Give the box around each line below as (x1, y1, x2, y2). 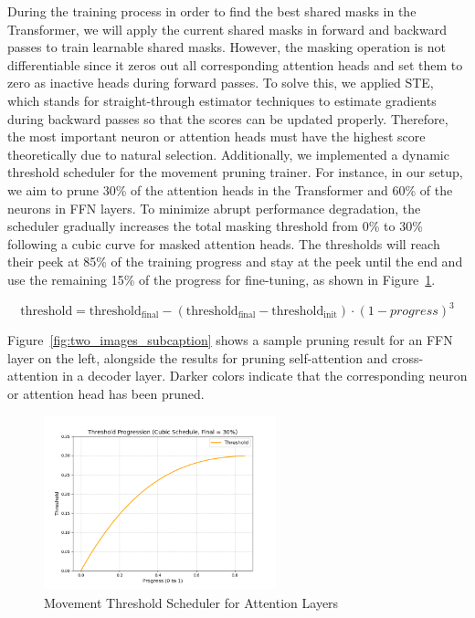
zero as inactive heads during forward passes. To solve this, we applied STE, (7, 73, 434, 92)
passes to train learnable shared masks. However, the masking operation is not (7, 37, 446, 57)
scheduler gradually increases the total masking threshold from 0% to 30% (7, 216, 423, 236)
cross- (391, 348, 424, 367)
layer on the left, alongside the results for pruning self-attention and (7, 348, 388, 367)
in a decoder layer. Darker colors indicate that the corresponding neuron (62, 366, 468, 385)
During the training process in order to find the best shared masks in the (7, 2, 417, 20)
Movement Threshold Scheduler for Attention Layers (44, 592, 339, 612)
